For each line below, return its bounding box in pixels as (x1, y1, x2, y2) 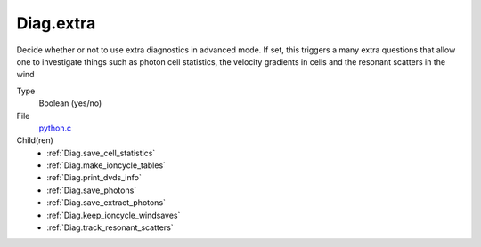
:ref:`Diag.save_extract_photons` (46, 197, 167, 208)
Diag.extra (16, 13, 96, 33)
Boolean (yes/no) (38, 98, 102, 108)
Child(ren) (16, 135, 53, 146)
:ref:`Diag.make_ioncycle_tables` (46, 160, 167, 171)
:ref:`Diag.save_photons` (46, 185, 137, 195)
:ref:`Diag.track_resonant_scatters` (46, 222, 174, 233)
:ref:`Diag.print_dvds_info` (46, 172, 142, 183)
